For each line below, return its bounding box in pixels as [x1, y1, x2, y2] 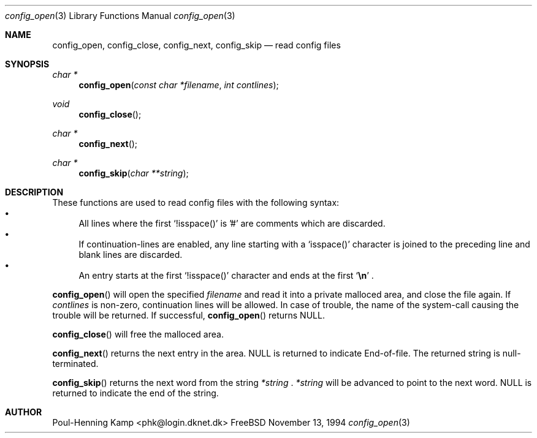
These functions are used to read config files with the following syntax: [52, 197, 340, 208]
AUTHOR [5, 407, 42, 417]
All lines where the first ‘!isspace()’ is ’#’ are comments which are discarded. [78, 218, 386, 228]
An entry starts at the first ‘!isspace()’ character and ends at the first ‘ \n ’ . [78, 270, 374, 281]
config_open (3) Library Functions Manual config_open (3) [5, 10, 235, 21]
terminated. [52, 358, 99, 369]
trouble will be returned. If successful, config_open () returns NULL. [52, 310, 325, 320]
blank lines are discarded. [78, 249, 183, 260]
